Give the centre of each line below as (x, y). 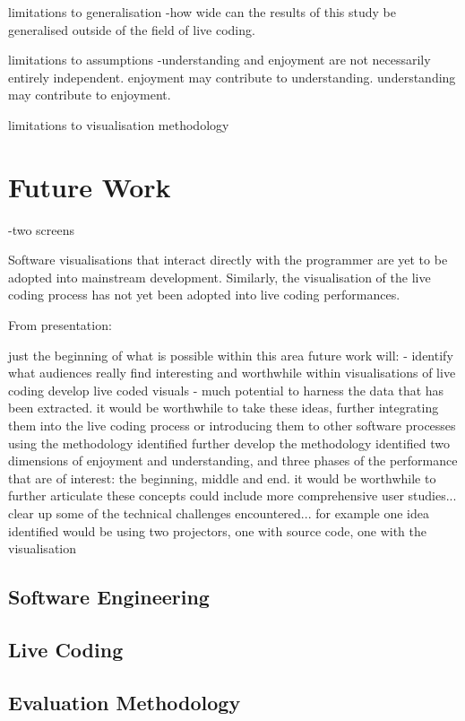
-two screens (42, 229)
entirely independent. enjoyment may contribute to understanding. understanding (232, 77)
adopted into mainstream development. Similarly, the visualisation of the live (220, 277)
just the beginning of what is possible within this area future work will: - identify (231, 355)
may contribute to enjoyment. (90, 95)
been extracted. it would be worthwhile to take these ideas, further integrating (224, 408)
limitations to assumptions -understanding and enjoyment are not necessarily (220, 60)
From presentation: (60, 325)
